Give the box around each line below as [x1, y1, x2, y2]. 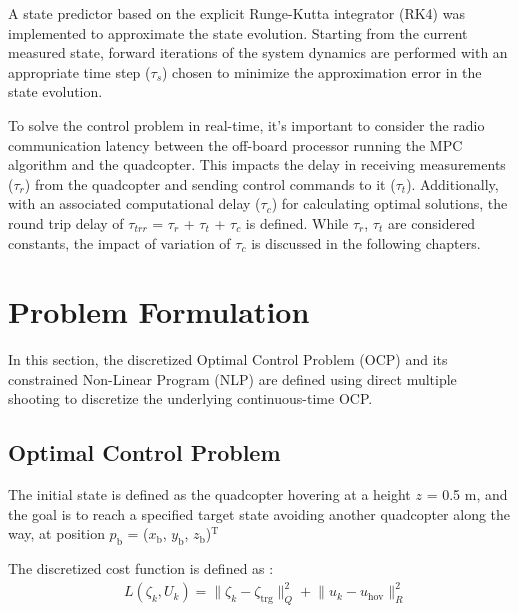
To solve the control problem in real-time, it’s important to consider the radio [8, 114, 485, 135]
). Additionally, [406, 173, 499, 194]
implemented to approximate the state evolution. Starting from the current [8, 22, 468, 43]
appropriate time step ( [8, 61, 151, 82]
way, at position [8, 523, 105, 544]
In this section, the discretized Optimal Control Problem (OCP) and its [8, 349, 448, 370]
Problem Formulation [8, 291, 310, 332]
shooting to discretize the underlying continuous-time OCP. [8, 388, 373, 409]
